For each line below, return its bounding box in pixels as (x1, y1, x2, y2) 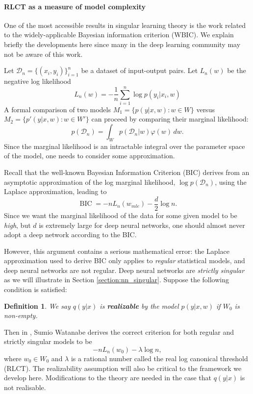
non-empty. (4, 310, 38, 320)
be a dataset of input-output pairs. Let (81, 65, 198, 75)
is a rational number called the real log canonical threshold (71, 353, 248, 364)
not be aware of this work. (4, 49, 83, 59)
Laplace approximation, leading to (4, 186, 107, 197)
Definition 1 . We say (4, 300, 71, 311)
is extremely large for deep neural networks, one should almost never (39, 220, 245, 230)
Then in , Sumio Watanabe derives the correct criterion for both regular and (4, 326, 234, 337)
